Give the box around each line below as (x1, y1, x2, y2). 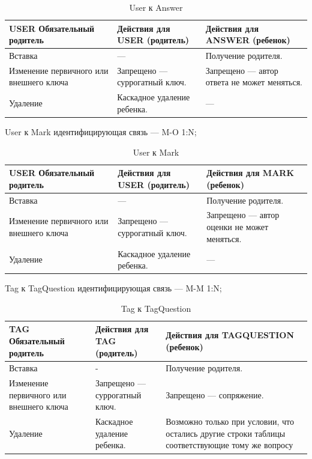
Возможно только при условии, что (166, 415, 294, 428)
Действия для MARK (206, 166, 295, 179)
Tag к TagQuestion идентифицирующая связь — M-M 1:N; (5, 282, 222, 294)
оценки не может (206, 220, 269, 233)
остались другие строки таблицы (166, 427, 286, 439)
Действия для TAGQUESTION (166, 329, 294, 341)
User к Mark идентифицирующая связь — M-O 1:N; (5, 126, 197, 138)
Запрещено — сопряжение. (166, 388, 264, 401)
